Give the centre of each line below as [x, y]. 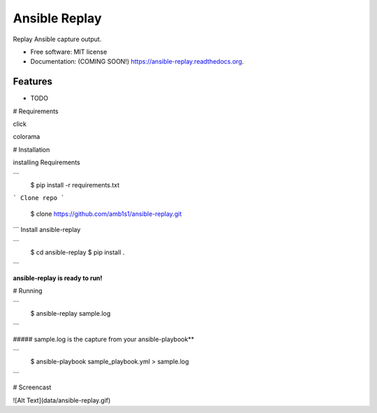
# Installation [31, 150]
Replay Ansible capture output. [57, 39]
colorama [27, 137]
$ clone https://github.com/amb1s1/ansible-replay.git [106, 214]
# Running [28, 291]
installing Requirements [46, 162]
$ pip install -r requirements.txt [75, 184]
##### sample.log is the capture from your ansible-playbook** [104, 339]
